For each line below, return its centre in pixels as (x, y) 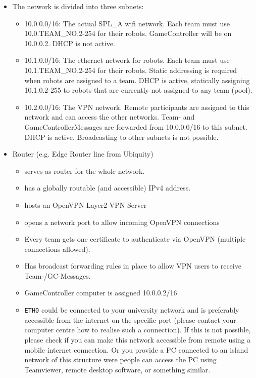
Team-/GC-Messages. (58, 275)
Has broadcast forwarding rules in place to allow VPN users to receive (133, 266)
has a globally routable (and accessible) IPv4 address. (108, 188)
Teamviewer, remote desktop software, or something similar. (117, 369)
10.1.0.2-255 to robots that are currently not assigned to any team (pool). (138, 90)
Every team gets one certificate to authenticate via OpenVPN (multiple (135, 239)
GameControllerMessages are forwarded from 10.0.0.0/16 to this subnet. (136, 126)
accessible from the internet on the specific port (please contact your (130, 319)
